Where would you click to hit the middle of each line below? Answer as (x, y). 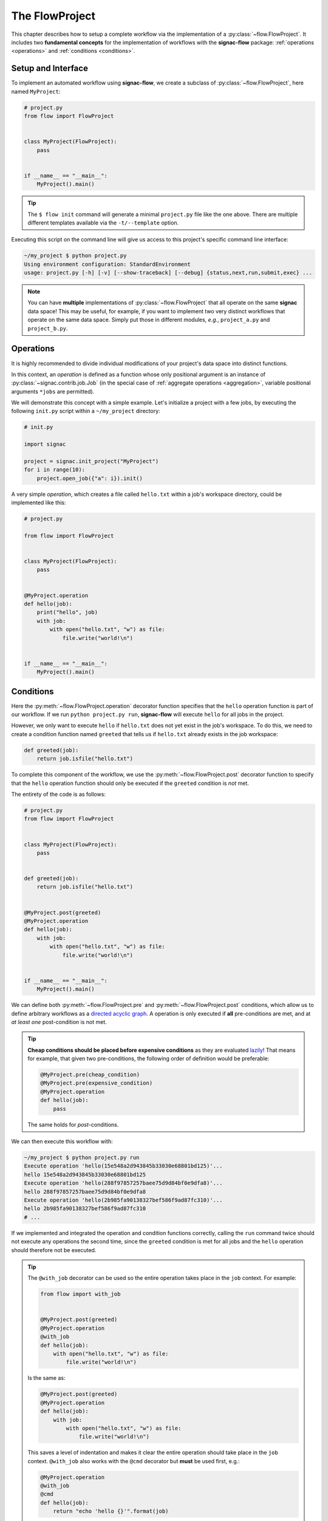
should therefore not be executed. (54, 1250)
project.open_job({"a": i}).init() (90, 478)
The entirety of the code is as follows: (59, 794)
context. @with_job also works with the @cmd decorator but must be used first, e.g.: (134, 1461)
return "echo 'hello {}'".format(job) (111, 1511)
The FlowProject (53, 16)
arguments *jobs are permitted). (53, 391)
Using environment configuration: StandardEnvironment (107, 264)
